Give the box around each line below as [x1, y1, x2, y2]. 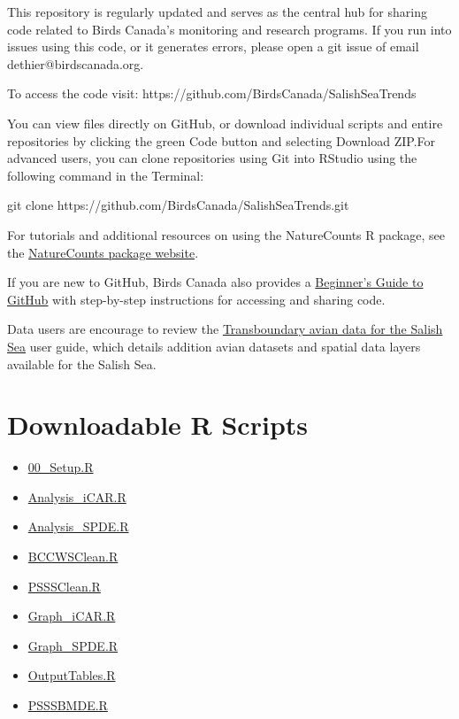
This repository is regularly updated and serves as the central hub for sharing [7, 3, 427, 20]
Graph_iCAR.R [27, 607, 116, 625]
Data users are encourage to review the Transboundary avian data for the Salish [7, 320, 443, 338]
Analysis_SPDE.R [27, 517, 129, 536]
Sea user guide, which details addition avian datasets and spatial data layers [7, 336, 421, 355]
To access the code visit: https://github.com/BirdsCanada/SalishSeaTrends [7, 84, 417, 103]
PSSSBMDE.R [27, 695, 108, 714]
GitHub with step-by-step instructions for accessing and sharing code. [7, 290, 386, 308]
